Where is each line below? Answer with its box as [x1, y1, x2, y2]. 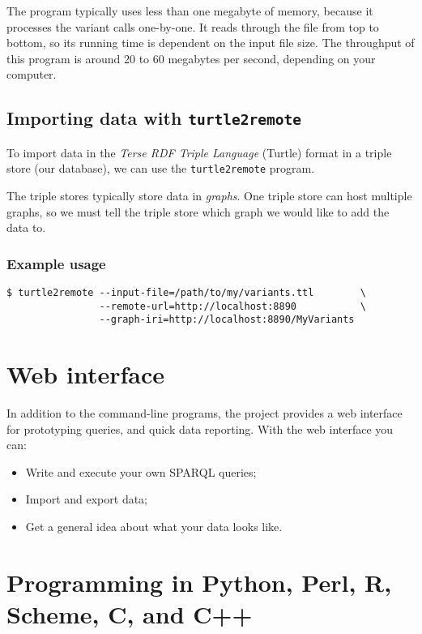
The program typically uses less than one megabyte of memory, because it [6, 2, 373, 19]
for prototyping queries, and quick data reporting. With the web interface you [6, 420, 394, 437]
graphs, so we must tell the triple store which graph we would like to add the [6, 203, 390, 220]
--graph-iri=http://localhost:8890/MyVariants [99, 314, 355, 326]
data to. [6, 219, 46, 236]
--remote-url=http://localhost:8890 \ [99, 300, 366, 312]
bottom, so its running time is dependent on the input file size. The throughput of [6, 34, 415, 51]
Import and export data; [25, 490, 148, 508]
